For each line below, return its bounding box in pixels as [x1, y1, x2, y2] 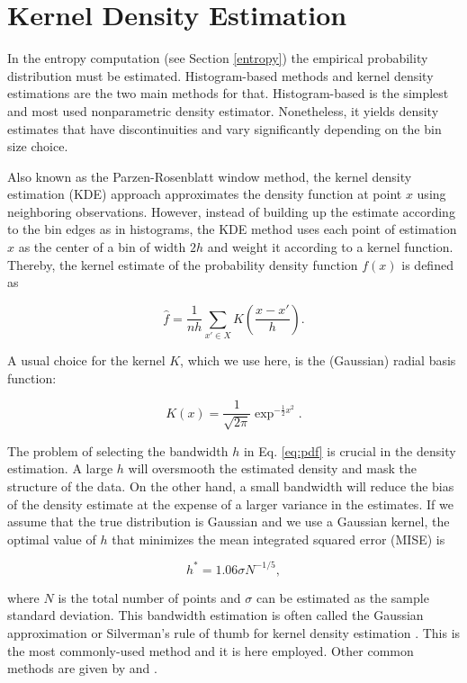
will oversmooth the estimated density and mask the [128, 459, 417, 478]
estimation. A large [7, 459, 113, 478]
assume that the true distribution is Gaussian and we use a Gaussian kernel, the [7, 512, 450, 531]
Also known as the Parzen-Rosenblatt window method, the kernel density [7, 166, 412, 185]
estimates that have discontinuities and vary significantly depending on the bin [7, 119, 442, 138]
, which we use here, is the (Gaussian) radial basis [180, 351, 456, 370]
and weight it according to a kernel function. [207, 238, 454, 256]
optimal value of [7, 529, 96, 548]
